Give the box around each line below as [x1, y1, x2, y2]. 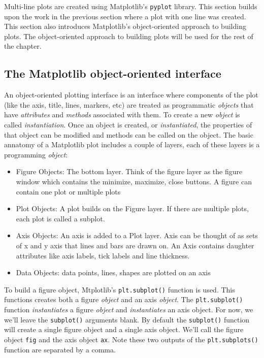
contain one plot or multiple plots [16, 186, 121, 197]
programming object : [4, 149, 68, 159]
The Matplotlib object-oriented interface [4, 66, 221, 81]
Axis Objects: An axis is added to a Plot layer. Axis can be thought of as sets [16, 230, 258, 241]
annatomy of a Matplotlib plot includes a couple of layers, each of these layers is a [4, 139, 260, 150]
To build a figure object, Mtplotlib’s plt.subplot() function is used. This [4, 284, 235, 295]
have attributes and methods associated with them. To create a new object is [4, 109, 240, 120]
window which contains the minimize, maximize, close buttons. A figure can [16, 176, 252, 186]
